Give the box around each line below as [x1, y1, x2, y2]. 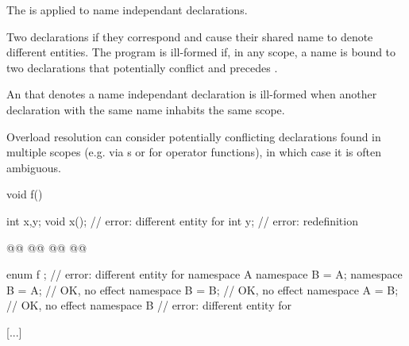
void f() [6, 186, 43, 202]
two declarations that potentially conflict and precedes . [6, 59, 278, 75]
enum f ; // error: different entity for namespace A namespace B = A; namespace [6, 266, 403, 283]
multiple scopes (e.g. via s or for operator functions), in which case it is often [6, 144, 381, 160]
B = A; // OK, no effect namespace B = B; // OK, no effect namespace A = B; [6, 281, 399, 298]
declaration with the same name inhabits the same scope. [6, 101, 285, 117]
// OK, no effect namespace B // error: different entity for [6, 297, 291, 313]
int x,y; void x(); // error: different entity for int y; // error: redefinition [6, 212, 358, 229]
